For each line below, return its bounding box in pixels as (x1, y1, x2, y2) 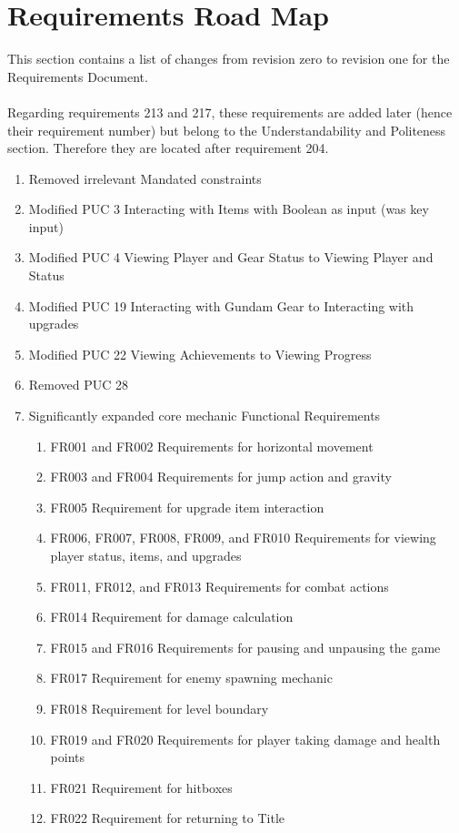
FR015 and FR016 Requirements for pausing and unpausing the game (50, 637, 441, 656)
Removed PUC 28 (28, 375, 129, 394)
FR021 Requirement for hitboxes (50, 777, 233, 797)
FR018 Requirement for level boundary (50, 698, 269, 717)
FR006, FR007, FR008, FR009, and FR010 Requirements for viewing (50, 528, 436, 547)
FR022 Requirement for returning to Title (50, 808, 285, 828)
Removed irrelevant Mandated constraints (28, 168, 262, 188)
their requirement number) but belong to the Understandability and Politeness (7, 120, 446, 139)
